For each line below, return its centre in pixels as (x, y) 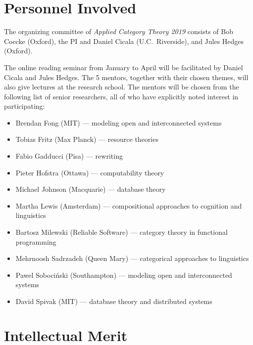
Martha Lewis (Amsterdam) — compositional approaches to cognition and (129, 205)
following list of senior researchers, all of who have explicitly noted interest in (121, 96)
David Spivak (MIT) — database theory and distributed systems (114, 301)
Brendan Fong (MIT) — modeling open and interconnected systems (119, 122)
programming (36, 241)
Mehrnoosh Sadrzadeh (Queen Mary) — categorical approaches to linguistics (132, 258)
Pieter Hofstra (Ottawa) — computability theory (90, 172)
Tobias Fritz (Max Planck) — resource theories (87, 139)
